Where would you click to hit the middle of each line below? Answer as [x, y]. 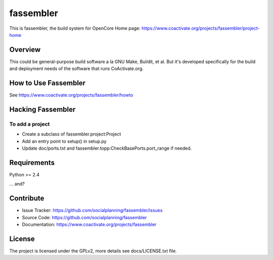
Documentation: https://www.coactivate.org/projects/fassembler [89, 225]
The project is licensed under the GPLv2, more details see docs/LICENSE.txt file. [93, 251]
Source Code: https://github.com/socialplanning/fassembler [84, 217]
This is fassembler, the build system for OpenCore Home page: [75, 28]
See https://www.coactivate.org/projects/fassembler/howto [71, 95]
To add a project [30, 124]
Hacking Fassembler [42, 109]
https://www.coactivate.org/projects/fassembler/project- [201, 28]
